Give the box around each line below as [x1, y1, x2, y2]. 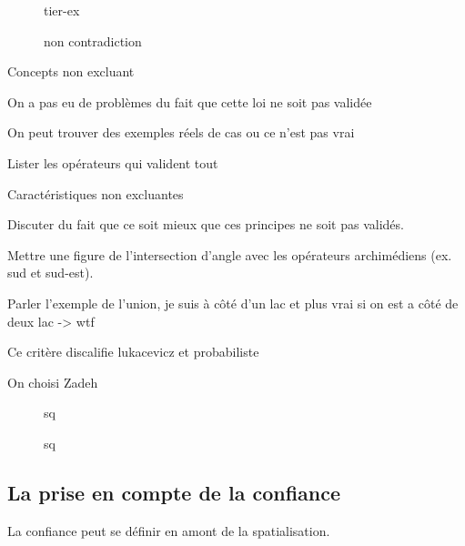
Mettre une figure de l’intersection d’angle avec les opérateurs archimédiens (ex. [7, 245, 452, 264]
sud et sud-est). [7, 263, 94, 282]
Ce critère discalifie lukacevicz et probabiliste [7, 342, 259, 361]
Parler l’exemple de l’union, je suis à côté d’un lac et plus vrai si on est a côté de [7, 293, 459, 312]
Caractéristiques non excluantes [7, 184, 184, 203]
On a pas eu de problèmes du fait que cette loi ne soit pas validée [7, 92, 372, 111]
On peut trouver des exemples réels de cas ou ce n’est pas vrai [7, 123, 355, 142]
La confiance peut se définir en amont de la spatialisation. [7, 521, 330, 540]
